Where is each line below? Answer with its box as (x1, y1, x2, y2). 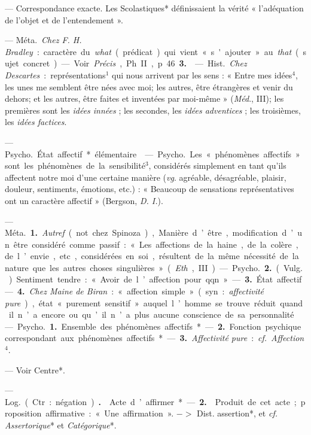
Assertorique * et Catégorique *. (5, 419, 117, 431)
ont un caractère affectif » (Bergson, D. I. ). (5, 194, 163, 206)
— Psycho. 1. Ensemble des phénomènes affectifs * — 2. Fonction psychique (5, 320, 301, 332)
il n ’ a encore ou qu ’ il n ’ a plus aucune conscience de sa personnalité (8, 308, 294, 321)
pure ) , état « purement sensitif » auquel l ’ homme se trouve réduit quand (5, 296, 303, 309)
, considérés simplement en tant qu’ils (148, 159, 286, 172)
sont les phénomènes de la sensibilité (5, 159, 145, 172)
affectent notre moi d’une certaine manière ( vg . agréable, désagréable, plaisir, (5, 171, 286, 183)
